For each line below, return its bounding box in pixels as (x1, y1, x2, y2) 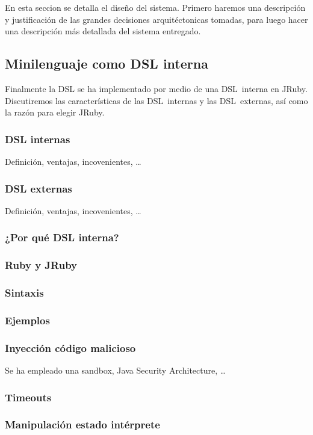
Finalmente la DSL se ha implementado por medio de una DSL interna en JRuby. (5, 82, 308, 94)
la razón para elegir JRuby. (5, 106, 105, 119)
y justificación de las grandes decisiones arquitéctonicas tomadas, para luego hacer (5, 13, 308, 25)
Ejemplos (5, 312, 50, 327)
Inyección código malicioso (5, 340, 136, 355)
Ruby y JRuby (5, 258, 77, 273)
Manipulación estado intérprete (5, 417, 160, 432)
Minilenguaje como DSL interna (5, 54, 208, 73)
